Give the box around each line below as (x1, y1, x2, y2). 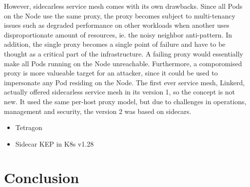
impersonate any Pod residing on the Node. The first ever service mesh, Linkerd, (4, 77, 245, 87)
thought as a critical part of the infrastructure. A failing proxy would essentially (4, 48, 243, 58)
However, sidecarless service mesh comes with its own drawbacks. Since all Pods (4, 1, 243, 11)
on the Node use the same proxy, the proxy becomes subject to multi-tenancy (4, 10, 235, 20)
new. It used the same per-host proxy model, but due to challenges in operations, (4, 96, 247, 106)
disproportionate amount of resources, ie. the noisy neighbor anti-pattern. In (4, 29, 232, 39)
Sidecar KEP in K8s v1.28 (15, 138, 94, 149)
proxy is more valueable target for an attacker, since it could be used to (4, 68, 218, 78)
